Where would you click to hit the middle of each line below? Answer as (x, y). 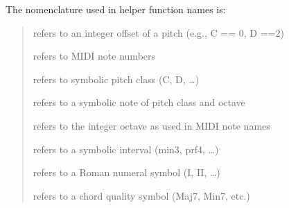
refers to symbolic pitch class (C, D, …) (116, 79)
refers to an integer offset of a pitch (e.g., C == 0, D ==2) (158, 32)
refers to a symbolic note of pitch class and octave (139, 102)
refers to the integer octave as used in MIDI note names (151, 125)
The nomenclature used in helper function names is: (116, 9)
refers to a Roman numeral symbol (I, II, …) (126, 172)
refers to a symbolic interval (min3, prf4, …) (126, 149)
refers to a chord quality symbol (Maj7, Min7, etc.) (141, 195)
